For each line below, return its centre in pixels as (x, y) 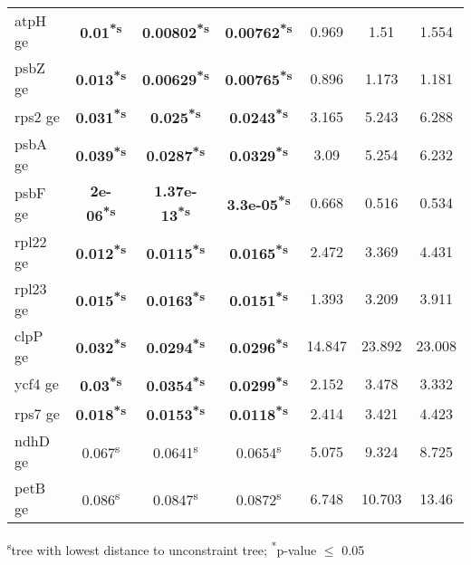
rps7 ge (37, 413)
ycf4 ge (37, 384)
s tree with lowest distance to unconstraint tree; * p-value (162, 548)
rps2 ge (37, 116)
